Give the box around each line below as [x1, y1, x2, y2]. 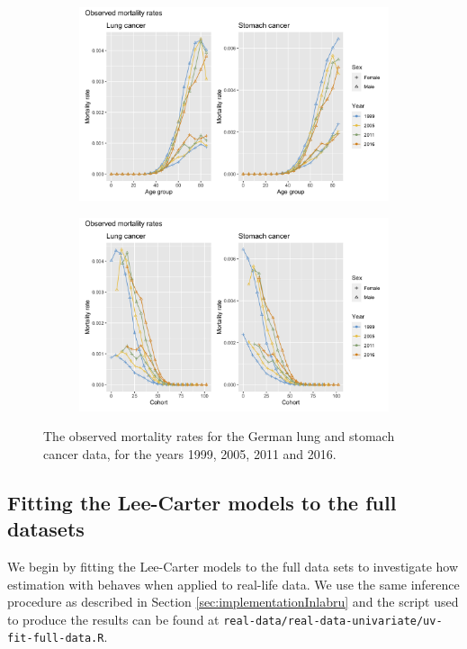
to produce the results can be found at [7, 609, 220, 628]
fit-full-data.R [7, 632, 104, 645]
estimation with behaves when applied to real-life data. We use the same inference [7, 574, 460, 593]
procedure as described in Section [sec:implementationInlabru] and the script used [7, 592, 459, 611]
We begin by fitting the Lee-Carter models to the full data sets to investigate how [7, 556, 459, 575]
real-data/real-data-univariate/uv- [223, 614, 443, 627]
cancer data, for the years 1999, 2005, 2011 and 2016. [43, 444, 337, 463]
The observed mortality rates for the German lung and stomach [43, 427, 395, 446]
